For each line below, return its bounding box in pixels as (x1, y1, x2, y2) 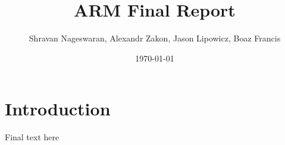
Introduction (5, 96, 111, 121)
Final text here (5, 131, 59, 143)
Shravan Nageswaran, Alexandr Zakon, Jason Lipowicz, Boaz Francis (29, 32, 281, 44)
